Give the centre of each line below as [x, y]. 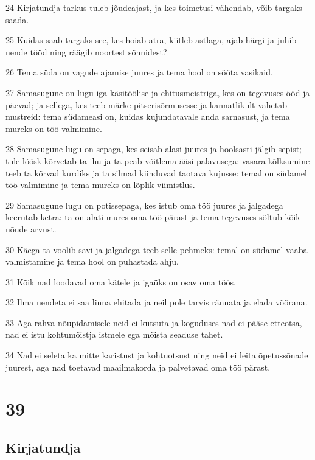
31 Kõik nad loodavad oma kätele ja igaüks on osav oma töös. [121, 281]
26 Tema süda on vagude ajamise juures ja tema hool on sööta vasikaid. [139, 72]
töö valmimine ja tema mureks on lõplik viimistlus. [100, 185]
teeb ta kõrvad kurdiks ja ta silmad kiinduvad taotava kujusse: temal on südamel [156, 172]
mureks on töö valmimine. [54, 128]
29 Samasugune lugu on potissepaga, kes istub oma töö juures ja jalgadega [144, 205]
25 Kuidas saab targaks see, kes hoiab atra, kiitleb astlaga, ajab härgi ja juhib [151, 40]
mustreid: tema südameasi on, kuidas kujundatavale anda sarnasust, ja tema [148, 117]
